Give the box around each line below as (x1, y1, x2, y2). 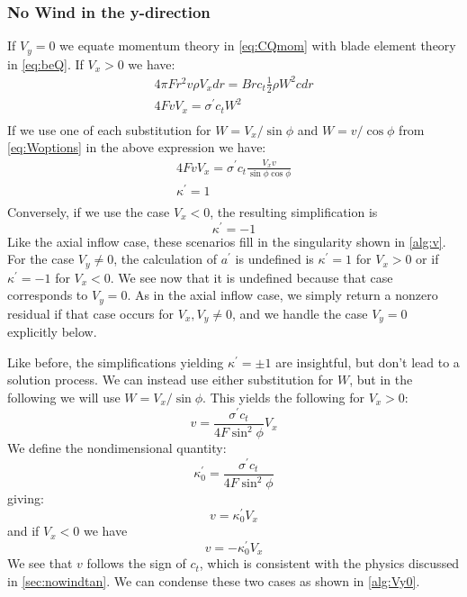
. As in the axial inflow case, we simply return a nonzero (127, 285, 438, 304)
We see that (7, 554, 73, 573)
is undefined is (235, 249, 314, 268)
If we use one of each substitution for (7, 120, 211, 139)
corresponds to (7, 285, 88, 304)
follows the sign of (86, 554, 186, 573)
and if (7, 521, 40, 540)
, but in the (349, 370, 413, 389)
